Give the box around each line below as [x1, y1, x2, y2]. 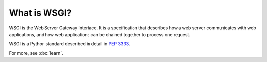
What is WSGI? [9, 7, 72, 18]
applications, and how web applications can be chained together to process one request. [9, 31, 190, 37]
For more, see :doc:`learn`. [9, 50, 64, 56]
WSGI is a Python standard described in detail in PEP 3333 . [9, 41, 130, 47]
